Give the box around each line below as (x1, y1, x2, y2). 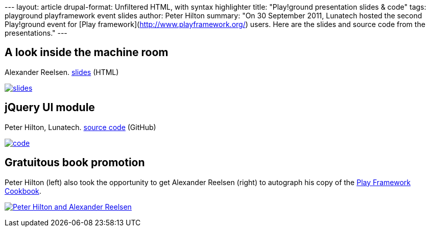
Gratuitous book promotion (5, 156, 145, 169)
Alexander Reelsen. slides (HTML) (5, 67, 119, 76)
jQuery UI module (5, 101, 95, 114)
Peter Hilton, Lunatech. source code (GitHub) (5, 122, 156, 132)
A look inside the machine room (5, 46, 169, 59)
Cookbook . (5, 186, 41, 195)
